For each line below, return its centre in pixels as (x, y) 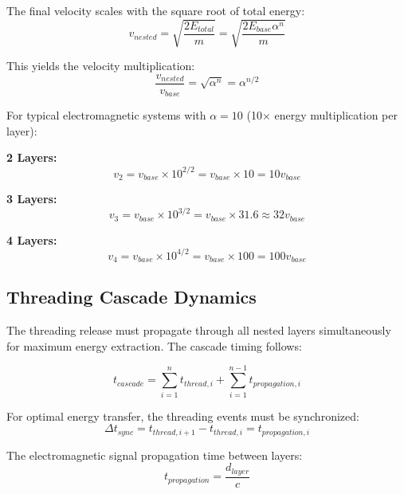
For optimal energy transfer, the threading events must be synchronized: (183, 416)
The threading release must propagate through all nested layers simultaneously (199, 330)
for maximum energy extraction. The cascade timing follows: (154, 345)
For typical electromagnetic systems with (106, 115)
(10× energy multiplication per (322, 115)
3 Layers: (32, 198)
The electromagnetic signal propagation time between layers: (155, 455)
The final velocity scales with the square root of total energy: (156, 10)
